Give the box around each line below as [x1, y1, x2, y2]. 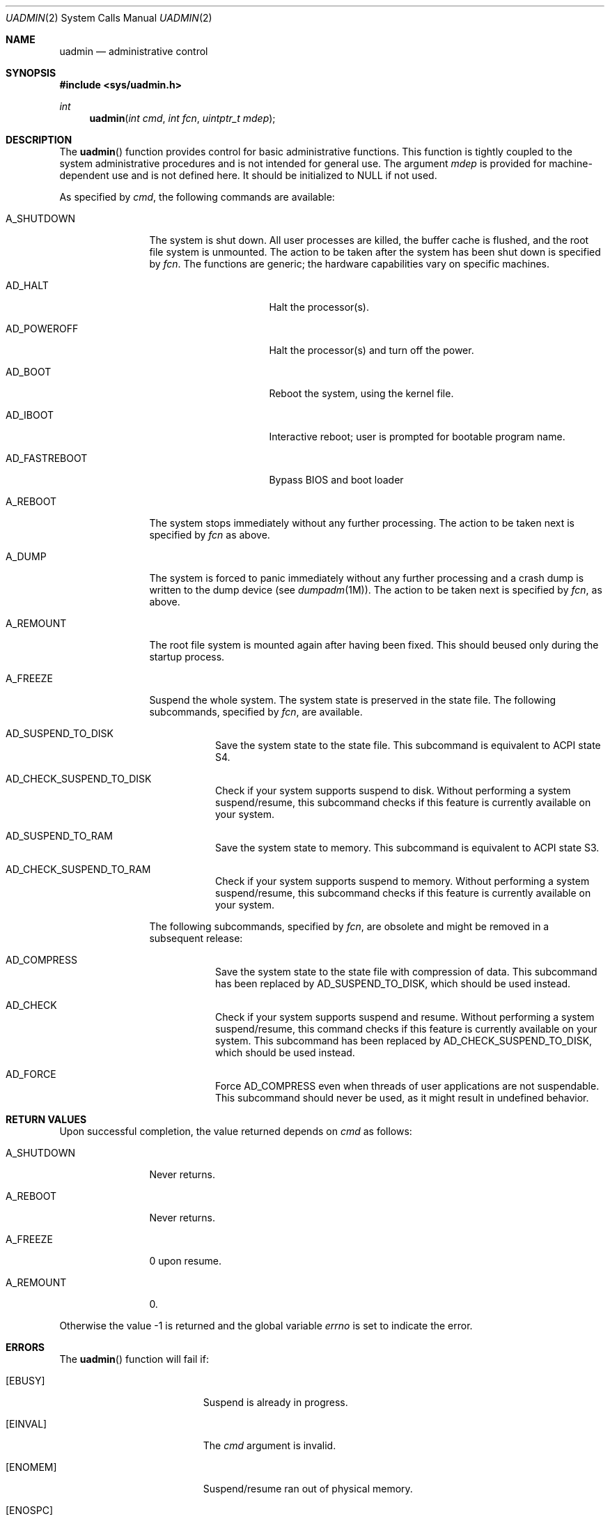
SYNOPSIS [6, 67, 56, 79]
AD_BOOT [6, 366, 52, 378]
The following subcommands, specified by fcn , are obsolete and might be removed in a [149, 920, 549, 932]
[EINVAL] [6, 1418, 47, 1430]
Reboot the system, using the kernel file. [269, 387, 454, 399]
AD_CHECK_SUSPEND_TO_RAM [6, 863, 151, 875]
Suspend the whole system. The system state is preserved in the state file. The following [149, 694, 556, 706]
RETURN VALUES [6, 1113, 87, 1125]
